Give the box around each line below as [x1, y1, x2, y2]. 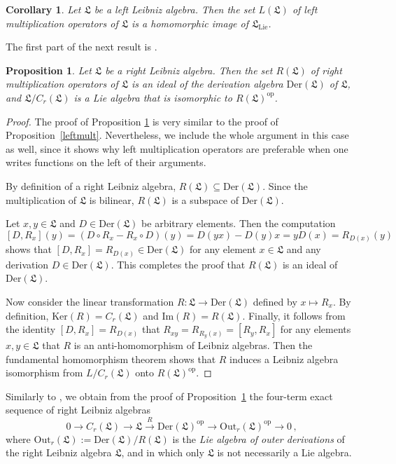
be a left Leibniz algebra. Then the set [94, 2, 255, 16]
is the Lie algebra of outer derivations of [172, 431, 345, 446]
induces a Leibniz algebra [229, 351, 339, 366]
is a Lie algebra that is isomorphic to [73, 90, 232, 104]
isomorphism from [6, 365, 83, 380]
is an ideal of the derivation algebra [132, 76, 283, 91]
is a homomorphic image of [132, 15, 248, 30]
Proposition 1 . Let [6, 62, 92, 77]
